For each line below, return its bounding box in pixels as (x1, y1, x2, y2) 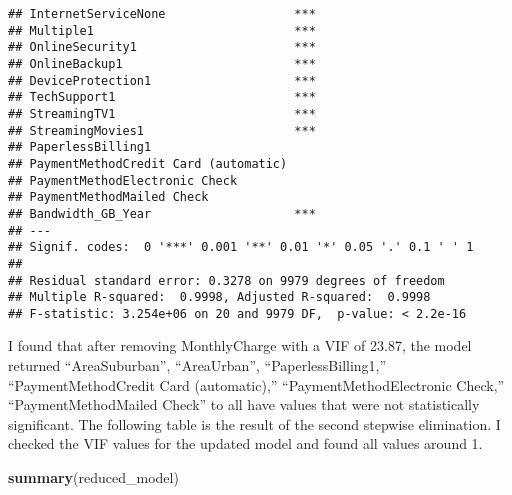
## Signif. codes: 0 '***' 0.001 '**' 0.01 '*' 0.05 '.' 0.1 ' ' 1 (8, 240, 474, 255)
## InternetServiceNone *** (8, 7, 316, 21)
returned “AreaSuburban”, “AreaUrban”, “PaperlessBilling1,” (8, 355, 387, 376)
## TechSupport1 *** (8, 90, 316, 105)
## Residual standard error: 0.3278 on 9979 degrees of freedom (8, 273, 445, 288)
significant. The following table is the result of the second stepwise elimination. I (8, 413, 501, 434)
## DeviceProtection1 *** (8, 73, 316, 88)
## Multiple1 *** (8, 23, 316, 38)
